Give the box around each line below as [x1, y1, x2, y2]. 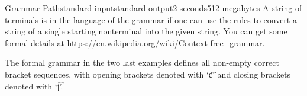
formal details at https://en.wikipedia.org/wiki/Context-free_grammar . [5, 36, 265, 49]
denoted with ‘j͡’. [5, 79, 63, 92]
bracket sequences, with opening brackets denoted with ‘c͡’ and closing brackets [5, 68, 291, 80]
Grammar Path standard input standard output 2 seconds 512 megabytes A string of [5, 2, 302, 14]
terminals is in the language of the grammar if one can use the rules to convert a [5, 13, 297, 25]
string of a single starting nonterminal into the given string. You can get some [5, 25, 287, 37]
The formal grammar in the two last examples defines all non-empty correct [5, 56, 279, 69]
